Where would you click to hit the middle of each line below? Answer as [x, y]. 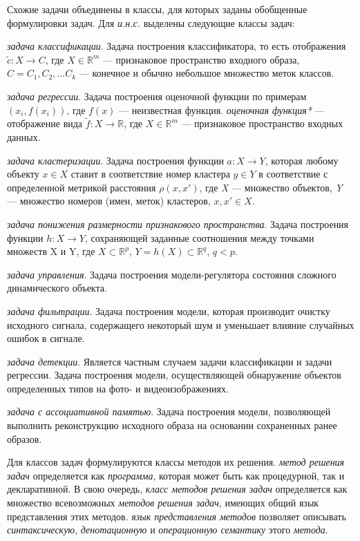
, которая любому [302, 160]
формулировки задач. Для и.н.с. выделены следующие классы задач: [151, 22]
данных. [24, 136]
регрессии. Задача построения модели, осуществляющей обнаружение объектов [174, 375]
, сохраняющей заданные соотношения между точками [199, 237]
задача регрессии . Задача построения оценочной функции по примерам [157, 96]
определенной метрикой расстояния [82, 187]
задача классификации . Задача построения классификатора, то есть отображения [177, 46]
